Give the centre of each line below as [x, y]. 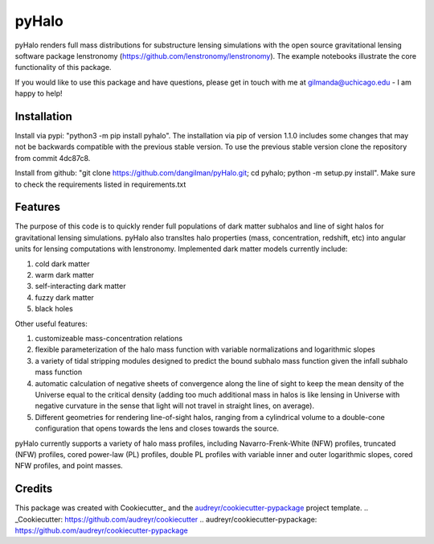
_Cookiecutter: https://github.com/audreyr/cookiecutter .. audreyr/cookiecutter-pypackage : [166, 519]
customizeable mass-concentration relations [109, 338]
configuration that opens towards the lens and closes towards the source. [157, 429]
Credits [34, 489]
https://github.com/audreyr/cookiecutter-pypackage [101, 530]
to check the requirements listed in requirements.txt [100, 184]
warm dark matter [65, 275]
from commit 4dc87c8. [53, 158]
